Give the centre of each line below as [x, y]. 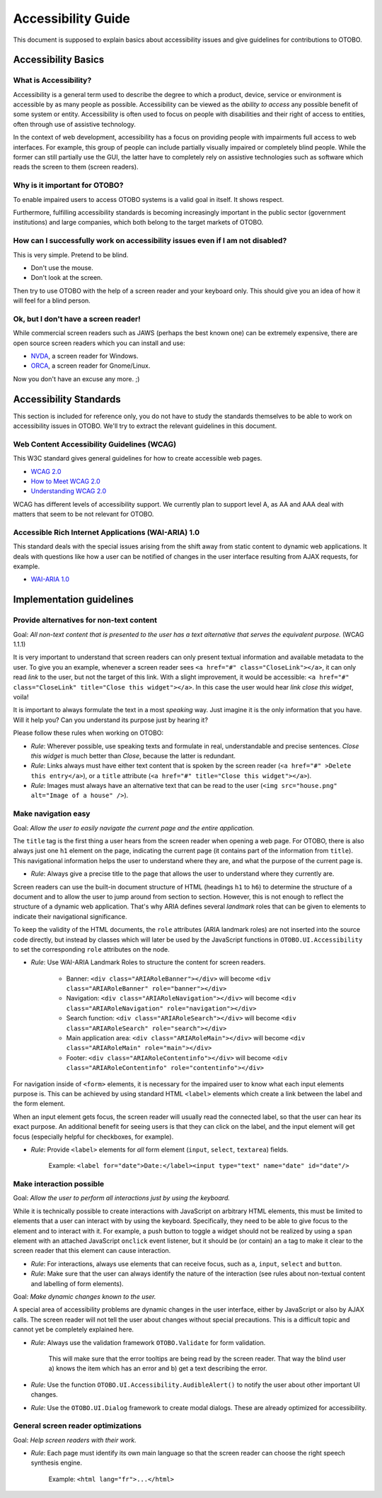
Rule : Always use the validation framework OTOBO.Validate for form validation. [148, 1342]
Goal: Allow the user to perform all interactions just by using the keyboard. [121, 1198]
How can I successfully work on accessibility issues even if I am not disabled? [150, 241]
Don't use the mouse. [62, 267]
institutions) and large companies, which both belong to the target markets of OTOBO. [138, 223]
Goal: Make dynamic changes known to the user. [85, 1296]
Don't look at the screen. [66, 278]
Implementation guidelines [74, 600]
